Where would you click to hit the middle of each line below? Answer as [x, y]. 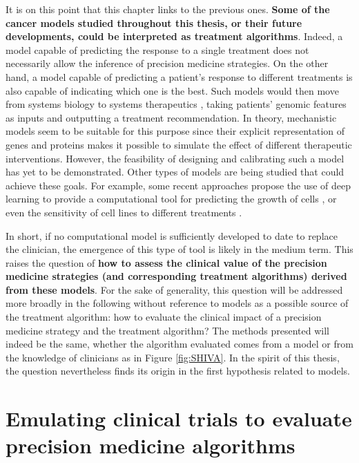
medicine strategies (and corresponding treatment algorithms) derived [176, 276]
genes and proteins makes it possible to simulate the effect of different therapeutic [179, 144]
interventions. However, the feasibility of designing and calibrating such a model [175, 158]
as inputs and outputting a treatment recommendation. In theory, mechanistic [171, 117]
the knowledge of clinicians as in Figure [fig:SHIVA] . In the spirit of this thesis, [173, 357]
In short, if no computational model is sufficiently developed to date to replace [172, 235]
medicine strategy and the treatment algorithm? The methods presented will [167, 330]
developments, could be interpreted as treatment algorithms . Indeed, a [174, 36]
